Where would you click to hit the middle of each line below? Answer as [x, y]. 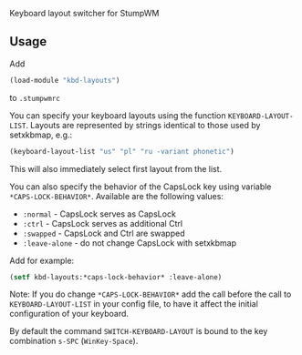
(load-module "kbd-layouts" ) [65, 80]
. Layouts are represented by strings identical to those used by [143, 125]
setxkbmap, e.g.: [41, 135]
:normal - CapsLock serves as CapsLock [99, 214]
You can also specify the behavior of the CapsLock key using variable [141, 187]
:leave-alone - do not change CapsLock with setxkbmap [130, 243]
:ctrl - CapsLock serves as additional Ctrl [103, 223]
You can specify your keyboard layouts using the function [118, 115]
